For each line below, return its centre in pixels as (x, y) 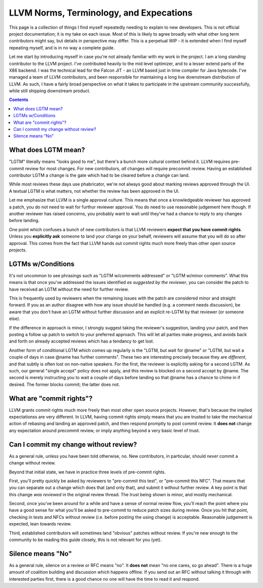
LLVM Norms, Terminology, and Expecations (101, 13)
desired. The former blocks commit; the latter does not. (65, 384)
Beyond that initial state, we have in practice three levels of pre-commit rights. (87, 472)
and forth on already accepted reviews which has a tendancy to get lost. (82, 341)
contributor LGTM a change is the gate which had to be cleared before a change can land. (99, 175)
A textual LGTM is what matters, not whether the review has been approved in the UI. (94, 191)
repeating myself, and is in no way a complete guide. (62, 48)
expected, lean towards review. (40, 524)
